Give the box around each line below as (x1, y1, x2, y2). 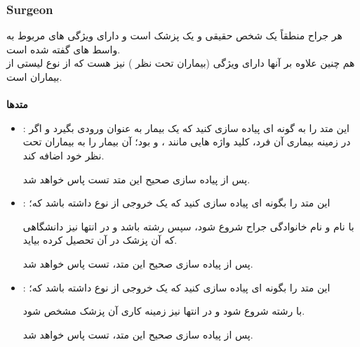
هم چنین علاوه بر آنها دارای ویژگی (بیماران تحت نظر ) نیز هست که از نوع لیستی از (6, 55, 355, 70)
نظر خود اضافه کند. (22, 148, 105, 162)
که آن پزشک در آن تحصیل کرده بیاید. (22, 233, 178, 247)
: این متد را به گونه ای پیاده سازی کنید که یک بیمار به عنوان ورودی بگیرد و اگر (22, 120, 350, 135)
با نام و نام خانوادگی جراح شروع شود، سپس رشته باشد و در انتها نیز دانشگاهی (22, 218, 354, 233)
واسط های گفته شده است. (6, 41, 121, 56)
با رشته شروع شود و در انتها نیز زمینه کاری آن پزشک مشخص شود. (22, 303, 305, 318)
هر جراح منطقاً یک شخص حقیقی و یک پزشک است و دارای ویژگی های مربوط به (6, 28, 342, 43)
